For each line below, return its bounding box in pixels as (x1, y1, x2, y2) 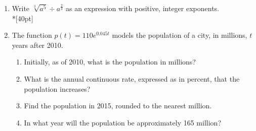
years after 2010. (12, 39, 63, 50)
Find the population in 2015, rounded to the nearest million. (24, 100, 212, 111)
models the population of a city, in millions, (112, 30, 247, 40)
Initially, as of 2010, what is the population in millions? (24, 56, 196, 67)
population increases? (24, 83, 91, 94)
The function (12, 30, 52, 40)
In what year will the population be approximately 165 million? (24, 117, 221, 127)
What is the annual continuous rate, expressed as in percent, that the (24, 73, 240, 84)
